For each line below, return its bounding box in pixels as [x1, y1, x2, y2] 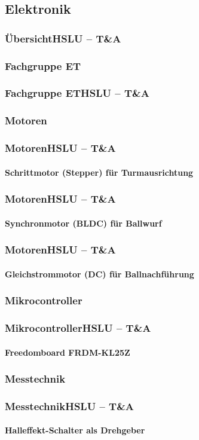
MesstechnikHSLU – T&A [5, 398, 134, 413]
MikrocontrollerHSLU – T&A [5, 320, 151, 335]
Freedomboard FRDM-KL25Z [5, 346, 130, 358]
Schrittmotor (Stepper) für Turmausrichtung [5, 166, 194, 178]
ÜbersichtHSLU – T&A [5, 30, 121, 45]
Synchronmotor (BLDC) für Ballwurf [5, 216, 162, 229]
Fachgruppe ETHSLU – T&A [5, 85, 149, 100]
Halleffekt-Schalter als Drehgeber [5, 424, 145, 436]
